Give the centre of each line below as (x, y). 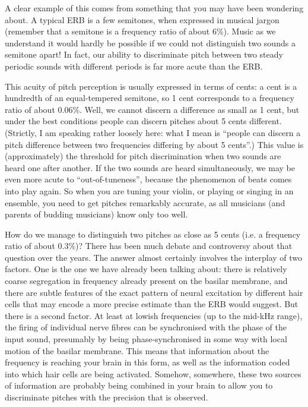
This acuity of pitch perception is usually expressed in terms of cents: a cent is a (151, 86)
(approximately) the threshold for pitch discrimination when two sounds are (143, 156)
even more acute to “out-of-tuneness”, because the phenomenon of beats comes (148, 179)
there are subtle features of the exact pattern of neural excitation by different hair (154, 292)
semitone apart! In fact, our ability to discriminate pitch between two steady (144, 54)
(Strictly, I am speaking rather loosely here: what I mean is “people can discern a (153, 132)
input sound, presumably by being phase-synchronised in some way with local (146, 339)
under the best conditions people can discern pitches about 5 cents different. (143, 121)
